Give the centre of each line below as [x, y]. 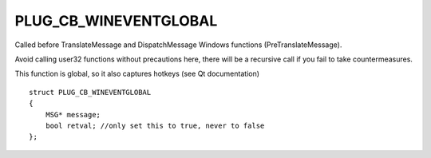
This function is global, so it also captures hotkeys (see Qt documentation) [137, 74]
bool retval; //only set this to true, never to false [155, 125]
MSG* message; [73, 115]
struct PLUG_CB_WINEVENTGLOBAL [90, 92]
